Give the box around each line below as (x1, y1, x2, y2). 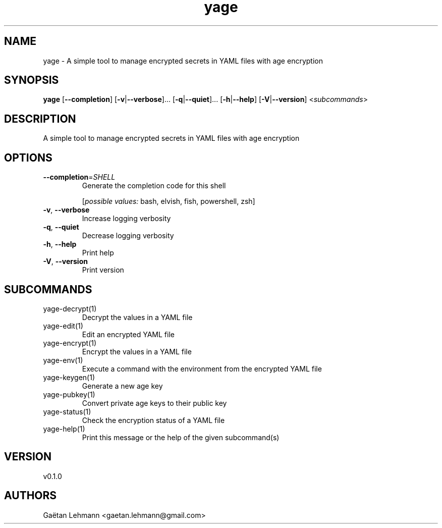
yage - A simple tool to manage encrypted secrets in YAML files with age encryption (43, 56, 323, 65)
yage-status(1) (43, 407, 91, 416)
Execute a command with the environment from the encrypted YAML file (82, 364, 322, 373)
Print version (82, 266, 124, 275)
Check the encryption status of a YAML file (82, 415, 225, 425)
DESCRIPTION (4, 112, 76, 125)
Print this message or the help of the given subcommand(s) (82, 433, 280, 442)
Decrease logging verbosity (82, 231, 174, 240)
